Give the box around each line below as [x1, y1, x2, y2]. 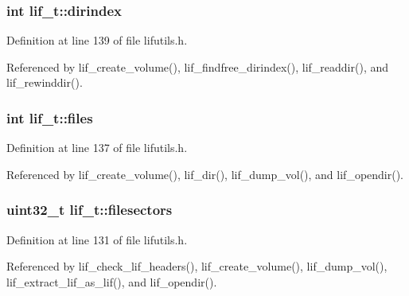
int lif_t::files [6, 107, 93, 127]
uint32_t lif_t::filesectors [6, 200, 173, 220]
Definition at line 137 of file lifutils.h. [6, 139, 188, 156]
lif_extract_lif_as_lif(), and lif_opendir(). [6, 273, 217, 290]
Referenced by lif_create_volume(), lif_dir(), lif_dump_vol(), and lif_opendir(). [6, 166, 403, 182]
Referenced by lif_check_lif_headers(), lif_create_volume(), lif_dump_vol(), [6, 258, 388, 275]
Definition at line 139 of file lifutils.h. [6, 32, 188, 49]
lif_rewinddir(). [6, 74, 83, 91]
